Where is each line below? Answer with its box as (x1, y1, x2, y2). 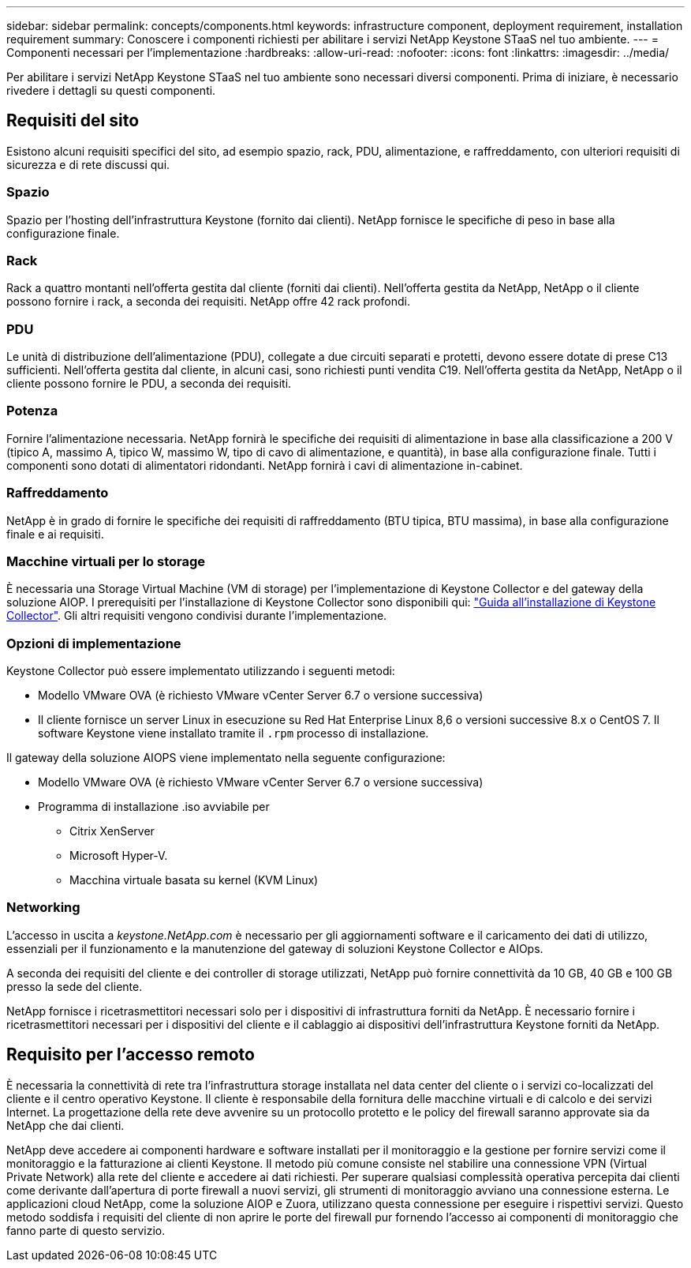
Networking (6, 899, 80, 916)
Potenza (6, 403, 58, 419)
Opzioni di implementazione (6, 635, 181, 651)
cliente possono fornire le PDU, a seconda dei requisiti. (6, 377, 292, 391)
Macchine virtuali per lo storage (6, 553, 206, 569)
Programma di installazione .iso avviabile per (38, 800, 270, 814)
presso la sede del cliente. (6, 979, 143, 993)
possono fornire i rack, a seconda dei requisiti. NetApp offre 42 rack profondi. (6, 294, 411, 309)
